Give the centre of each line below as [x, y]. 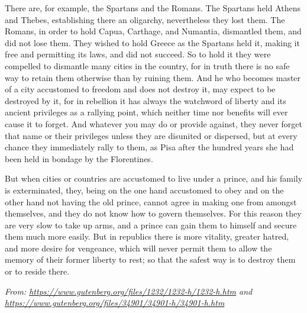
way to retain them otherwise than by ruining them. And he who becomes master [153, 77]
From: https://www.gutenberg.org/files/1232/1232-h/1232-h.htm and [129, 291]
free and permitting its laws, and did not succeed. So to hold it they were [138, 54]
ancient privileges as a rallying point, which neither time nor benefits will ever [146, 112]
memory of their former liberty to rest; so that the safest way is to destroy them [150, 259]
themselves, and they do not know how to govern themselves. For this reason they [153, 213]
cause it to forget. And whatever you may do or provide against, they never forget [153, 123]
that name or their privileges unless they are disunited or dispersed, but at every [151, 135]
